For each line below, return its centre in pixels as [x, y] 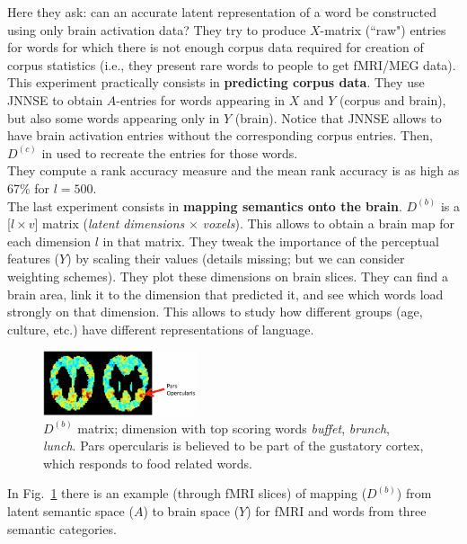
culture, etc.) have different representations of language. [161, 329]
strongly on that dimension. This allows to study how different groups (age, [215, 312]
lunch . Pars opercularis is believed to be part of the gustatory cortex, [233, 446]
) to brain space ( [191, 510]
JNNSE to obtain [55, 99]
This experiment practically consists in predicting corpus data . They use [216, 82]
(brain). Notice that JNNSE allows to [338, 117]
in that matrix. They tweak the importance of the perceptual [271, 241]
